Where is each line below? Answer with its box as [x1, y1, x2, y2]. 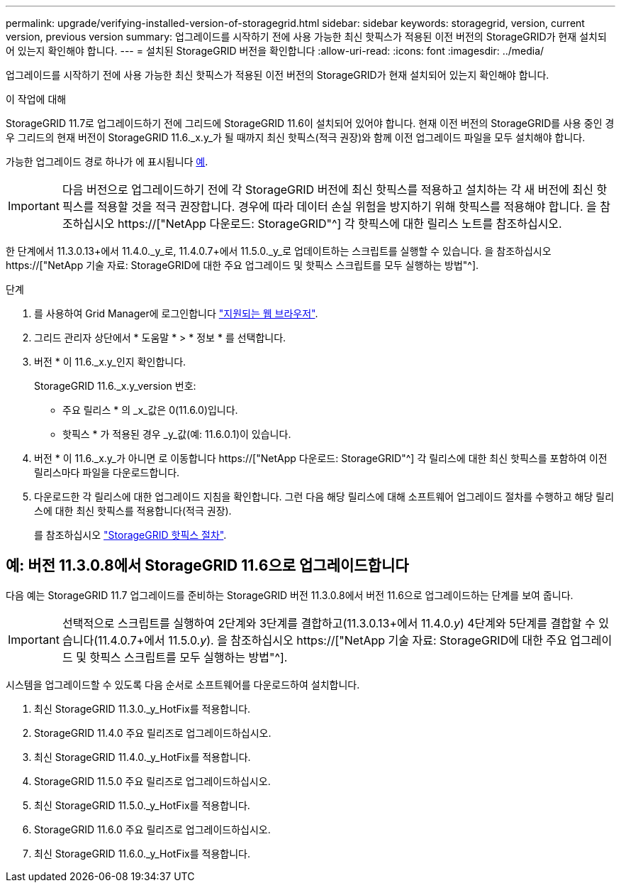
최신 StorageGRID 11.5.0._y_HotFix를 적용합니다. [34, 799, 250, 811]
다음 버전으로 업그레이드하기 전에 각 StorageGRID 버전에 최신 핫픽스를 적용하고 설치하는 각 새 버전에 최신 [62, 182, 593, 197]
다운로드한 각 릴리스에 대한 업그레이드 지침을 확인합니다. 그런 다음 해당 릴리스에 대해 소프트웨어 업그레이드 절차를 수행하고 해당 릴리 [34, 490, 615, 503]
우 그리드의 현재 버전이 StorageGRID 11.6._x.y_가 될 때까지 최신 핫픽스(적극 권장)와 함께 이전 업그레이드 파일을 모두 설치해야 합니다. [6, 131, 586, 143]
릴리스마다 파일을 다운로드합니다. [34, 466, 180, 478]
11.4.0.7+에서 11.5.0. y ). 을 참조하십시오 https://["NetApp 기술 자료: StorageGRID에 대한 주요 [97, 632, 567, 647]
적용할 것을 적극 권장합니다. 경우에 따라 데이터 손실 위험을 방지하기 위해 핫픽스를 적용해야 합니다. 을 [96, 199, 597, 214]
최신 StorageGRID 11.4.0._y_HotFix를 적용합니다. [34, 750, 251, 763]
